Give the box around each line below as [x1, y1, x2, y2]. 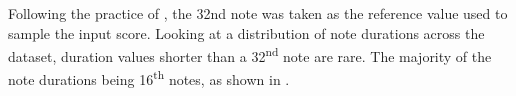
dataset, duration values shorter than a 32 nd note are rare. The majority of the [8, 43, 492, 66]
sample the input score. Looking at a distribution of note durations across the [8, 22, 485, 43]
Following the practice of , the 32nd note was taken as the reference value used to [8, 3, 508, 23]
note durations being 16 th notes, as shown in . [8, 66, 290, 90]
